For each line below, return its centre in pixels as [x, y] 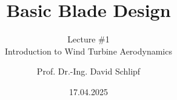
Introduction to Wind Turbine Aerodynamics [88, 51]
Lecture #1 [88, 39]
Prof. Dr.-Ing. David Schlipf [88, 71]
